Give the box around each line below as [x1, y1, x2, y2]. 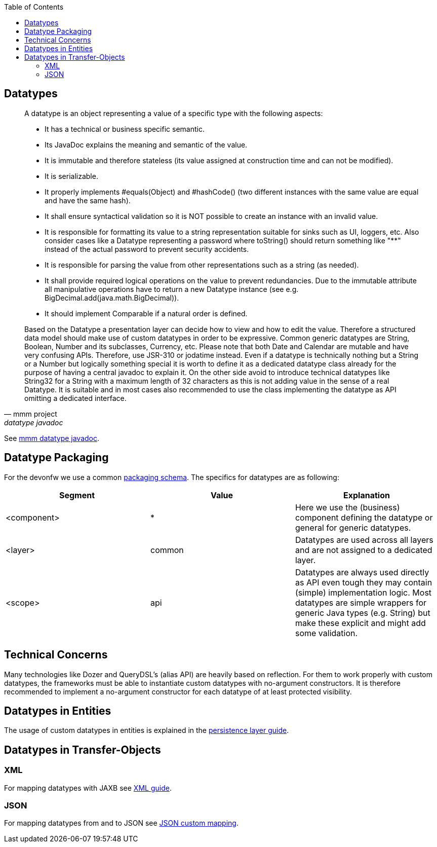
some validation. [295, 628, 358, 638]
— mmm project [4, 409, 57, 418]
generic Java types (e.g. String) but [295, 607, 430, 618]
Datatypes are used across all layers [295, 534, 433, 545]
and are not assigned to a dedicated [295, 544, 432, 555]
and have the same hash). [45, 196, 131, 205]
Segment [59, 490, 95, 500]
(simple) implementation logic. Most [295, 587, 432, 598]
